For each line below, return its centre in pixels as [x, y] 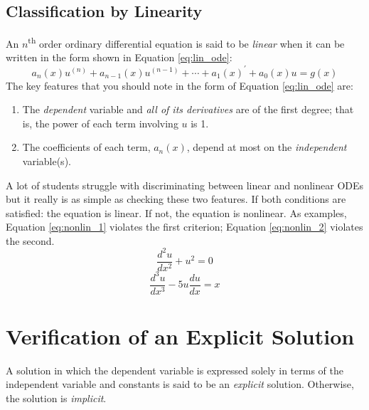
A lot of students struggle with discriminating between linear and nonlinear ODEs [185, 185]
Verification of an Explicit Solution [180, 336]
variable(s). [47, 161]
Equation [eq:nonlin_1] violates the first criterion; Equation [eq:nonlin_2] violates [184, 227]
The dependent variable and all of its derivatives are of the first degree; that [188, 109]
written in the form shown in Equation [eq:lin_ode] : [119, 57]
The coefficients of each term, [86, 147]
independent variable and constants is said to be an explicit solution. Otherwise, [180, 384]
